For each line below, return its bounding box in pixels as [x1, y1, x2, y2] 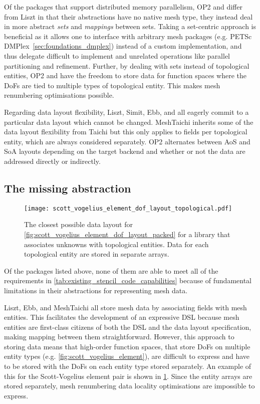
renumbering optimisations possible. [4, 90, 114, 100]
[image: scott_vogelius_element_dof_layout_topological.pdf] [24, 205, 232, 212]
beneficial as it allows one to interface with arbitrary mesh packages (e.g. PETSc [4, 31, 252, 41]
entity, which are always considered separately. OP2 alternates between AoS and [4, 136, 250, 146]
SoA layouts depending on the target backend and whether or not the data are [4, 146, 245, 156]
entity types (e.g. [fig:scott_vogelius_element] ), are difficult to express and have [4, 351, 250, 361]
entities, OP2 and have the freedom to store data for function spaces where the [4, 70, 247, 81]
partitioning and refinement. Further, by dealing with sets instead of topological [4, 60, 249, 71]
